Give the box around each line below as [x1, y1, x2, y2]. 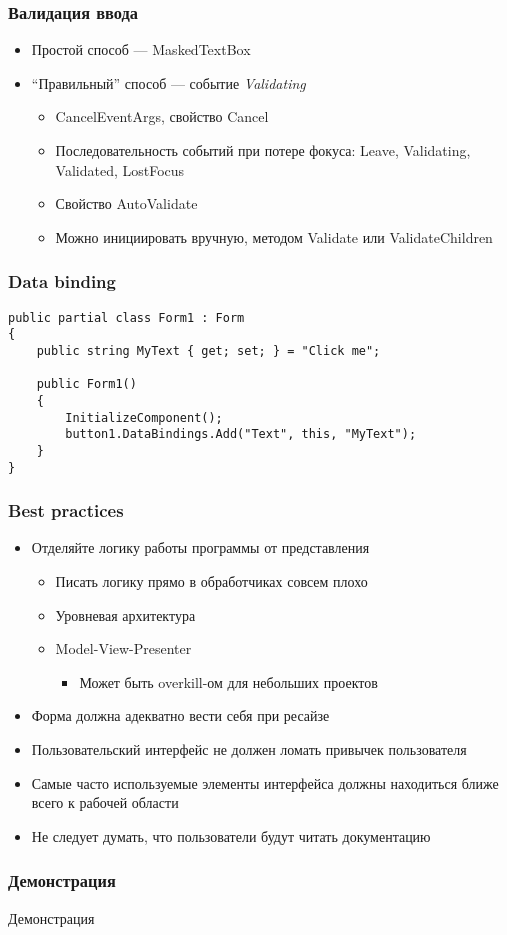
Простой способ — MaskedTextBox [31, 39, 251, 60]
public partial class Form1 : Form [8, 310, 245, 325]
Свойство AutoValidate [55, 193, 198, 214]
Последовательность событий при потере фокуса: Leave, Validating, [55, 140, 471, 160]
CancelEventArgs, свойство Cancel [55, 106, 269, 127]
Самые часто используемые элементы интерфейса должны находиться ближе [31, 772, 499, 793]
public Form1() [36, 377, 137, 392]
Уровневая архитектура [55, 604, 196, 625]
